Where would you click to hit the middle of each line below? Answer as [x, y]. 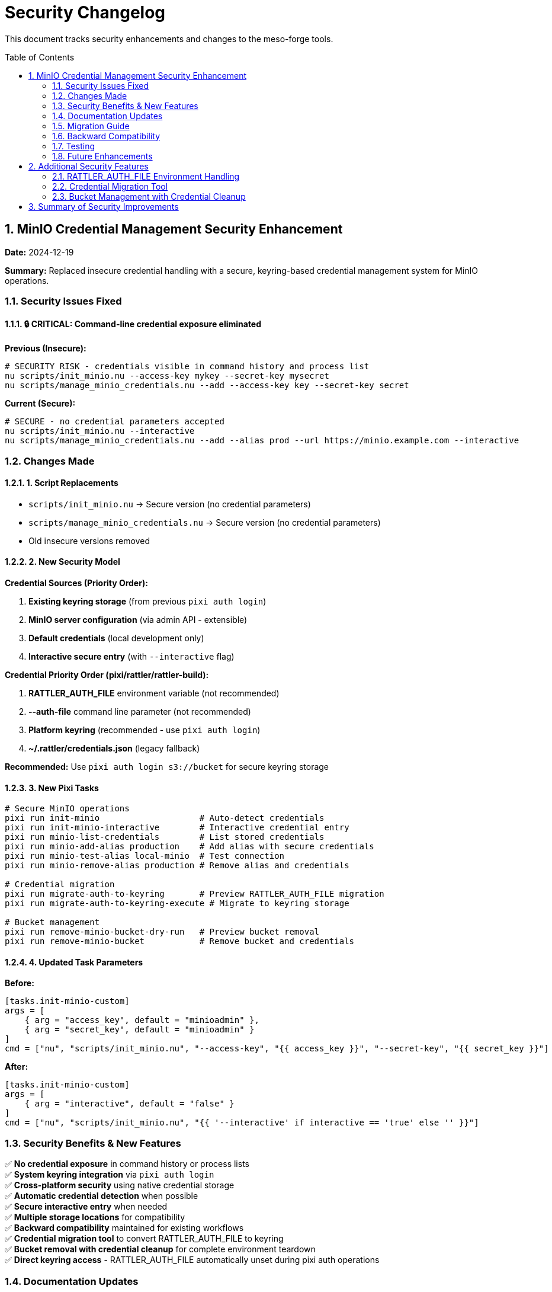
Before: [20, 983]
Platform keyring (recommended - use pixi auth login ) [145, 730]
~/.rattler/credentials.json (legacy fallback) [114, 748]
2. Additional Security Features [89, 166]
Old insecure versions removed [89, 541]
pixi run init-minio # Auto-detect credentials [165, 818]
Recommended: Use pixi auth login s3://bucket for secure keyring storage [167, 767]
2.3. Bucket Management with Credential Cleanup [149, 196]
